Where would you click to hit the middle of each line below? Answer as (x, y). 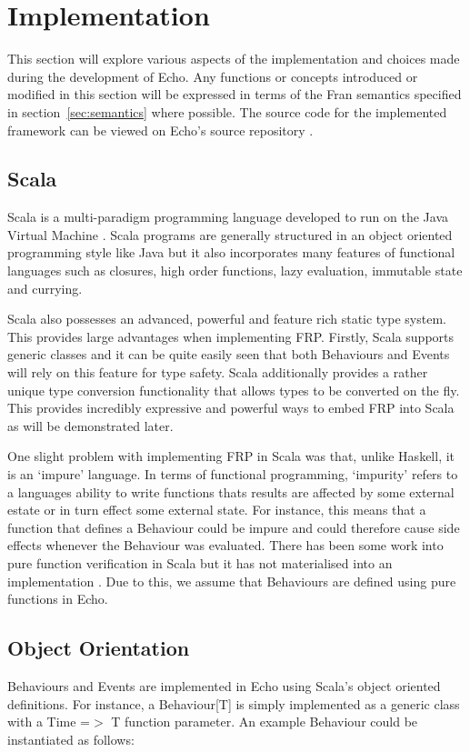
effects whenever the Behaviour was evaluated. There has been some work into (225, 545)
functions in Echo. (58, 599)
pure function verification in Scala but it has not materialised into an (200, 562)
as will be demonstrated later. (90, 425)
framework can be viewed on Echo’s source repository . (160, 130)
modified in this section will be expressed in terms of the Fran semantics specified (235, 94)
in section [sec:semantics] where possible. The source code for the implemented (227, 111)
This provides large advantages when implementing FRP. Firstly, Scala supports (231, 336)
